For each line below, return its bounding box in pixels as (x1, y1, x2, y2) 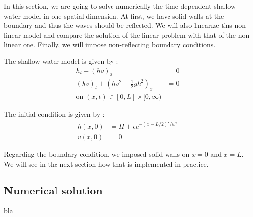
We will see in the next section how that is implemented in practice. (4, 158, 209, 169)
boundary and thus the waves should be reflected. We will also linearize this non (4, 20, 246, 30)
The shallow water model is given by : (4, 55, 118, 66)
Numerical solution (4, 182, 103, 197)
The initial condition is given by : (4, 109, 105, 119)
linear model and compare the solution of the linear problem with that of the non (4, 29, 250, 40)
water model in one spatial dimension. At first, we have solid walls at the (4, 10, 224, 21)
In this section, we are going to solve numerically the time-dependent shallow (4, 1, 236, 11)
